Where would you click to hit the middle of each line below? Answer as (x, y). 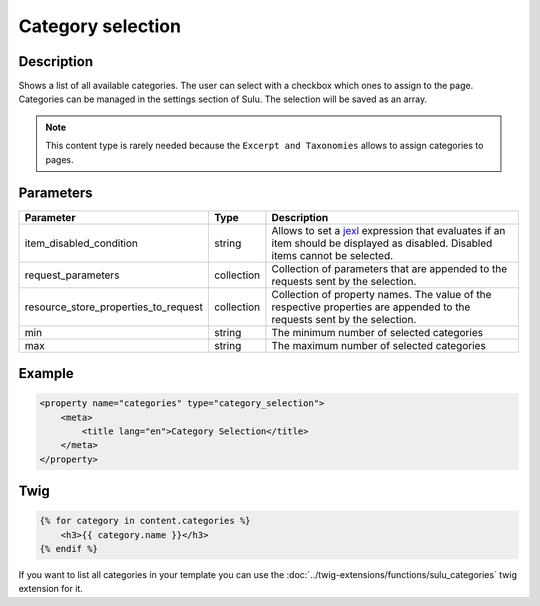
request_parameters (72, 275)
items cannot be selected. (332, 255)
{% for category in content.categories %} (145, 521)
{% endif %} (69, 549)
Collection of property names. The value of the (381, 294)
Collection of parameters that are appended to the (389, 268)
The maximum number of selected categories (379, 345)
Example (46, 373)
